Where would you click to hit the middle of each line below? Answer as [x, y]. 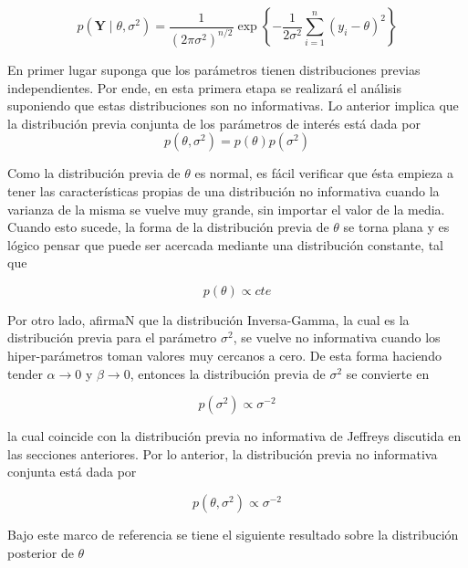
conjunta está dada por [72, 472]
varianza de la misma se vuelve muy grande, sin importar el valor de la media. [226, 209]
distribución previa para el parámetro [112, 337]
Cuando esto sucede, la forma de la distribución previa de [168, 227]
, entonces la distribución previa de [228, 373]
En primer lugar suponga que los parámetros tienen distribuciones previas [214, 69]
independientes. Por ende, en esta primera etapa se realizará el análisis [205, 87]
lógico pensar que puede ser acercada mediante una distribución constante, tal [226, 244]
